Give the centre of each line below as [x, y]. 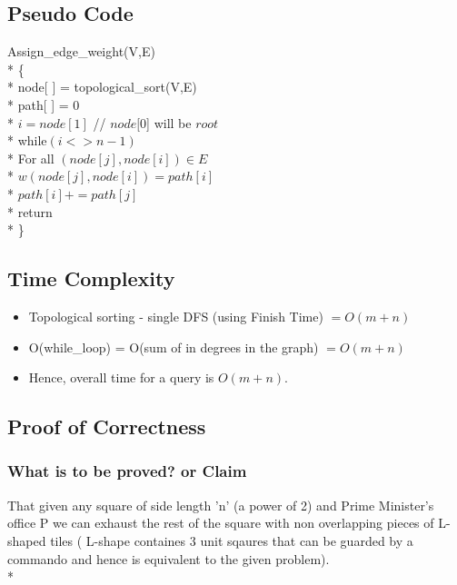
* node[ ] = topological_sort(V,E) [102, 87]
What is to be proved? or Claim [127, 471]
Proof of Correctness [107, 426]
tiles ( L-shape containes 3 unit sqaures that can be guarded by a [232, 540]
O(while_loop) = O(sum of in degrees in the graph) [174, 347]
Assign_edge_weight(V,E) [81, 51]
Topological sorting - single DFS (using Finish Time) [176, 316]
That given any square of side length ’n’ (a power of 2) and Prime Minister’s [221, 505]
